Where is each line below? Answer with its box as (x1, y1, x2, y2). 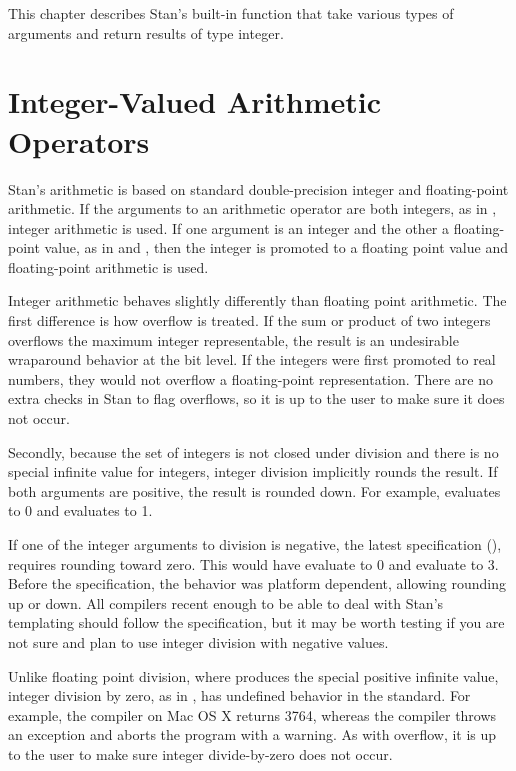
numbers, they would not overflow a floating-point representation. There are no (8, 368, 493, 389)
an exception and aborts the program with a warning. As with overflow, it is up (8, 724, 497, 745)
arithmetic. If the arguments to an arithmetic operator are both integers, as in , (8, 198, 497, 219)
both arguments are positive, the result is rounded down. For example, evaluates (8, 480, 501, 501)
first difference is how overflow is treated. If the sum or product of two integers (8, 310, 491, 331)
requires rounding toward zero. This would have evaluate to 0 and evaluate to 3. (8, 553, 499, 574)
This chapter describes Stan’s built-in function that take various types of (8, 3, 454, 23)
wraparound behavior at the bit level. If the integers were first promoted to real (8, 349, 496, 370)
